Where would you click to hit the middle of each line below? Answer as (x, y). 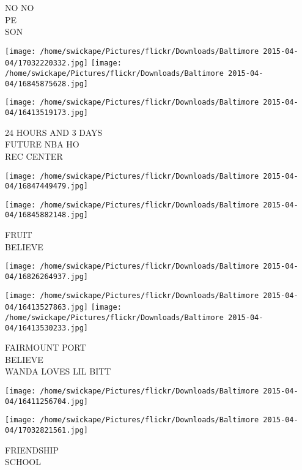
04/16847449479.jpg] (47, 186)
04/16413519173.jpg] (47, 113)
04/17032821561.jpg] (47, 430)
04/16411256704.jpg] (47, 401)
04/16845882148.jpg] (47, 215)
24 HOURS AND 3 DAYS (54, 132)
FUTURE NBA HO (42, 144)
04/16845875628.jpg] (47, 84)
